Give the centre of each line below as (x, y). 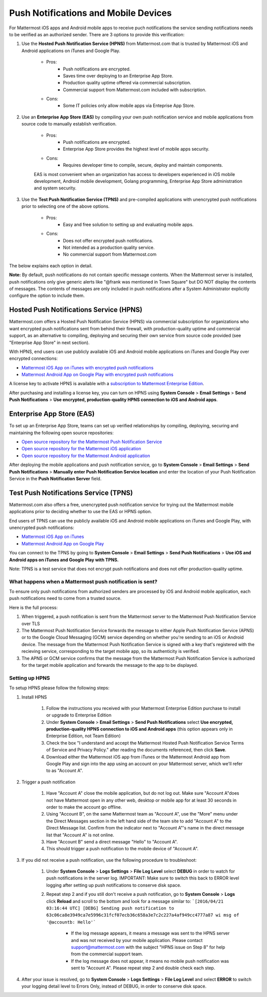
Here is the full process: (33, 607)
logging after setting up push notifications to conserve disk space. (114, 885)
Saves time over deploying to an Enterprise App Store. (118, 76)
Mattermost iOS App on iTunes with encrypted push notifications (88, 367)
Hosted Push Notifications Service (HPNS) (76, 310)
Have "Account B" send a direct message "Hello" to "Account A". (112, 842)
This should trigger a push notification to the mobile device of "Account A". (122, 849)
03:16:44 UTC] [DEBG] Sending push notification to (110, 908)
